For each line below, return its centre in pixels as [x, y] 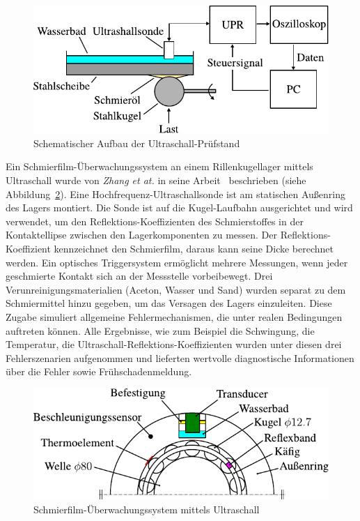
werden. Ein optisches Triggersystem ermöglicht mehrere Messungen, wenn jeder [177, 262]
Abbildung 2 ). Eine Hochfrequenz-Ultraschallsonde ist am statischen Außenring [176, 194]
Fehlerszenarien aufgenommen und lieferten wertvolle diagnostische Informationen [180, 357]
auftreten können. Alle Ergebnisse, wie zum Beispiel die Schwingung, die [160, 330]
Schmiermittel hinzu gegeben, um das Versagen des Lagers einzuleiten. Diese [169, 303]
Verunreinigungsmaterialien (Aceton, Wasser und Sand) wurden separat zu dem [176, 289]
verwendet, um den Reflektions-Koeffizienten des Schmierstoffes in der [155, 221]
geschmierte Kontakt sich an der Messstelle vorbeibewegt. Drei [139, 276]
